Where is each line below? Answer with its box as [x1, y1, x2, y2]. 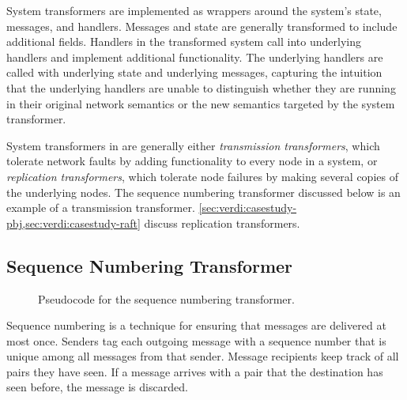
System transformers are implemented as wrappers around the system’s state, [6, 2, 382, 18]
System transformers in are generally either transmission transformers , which [6, 137, 380, 153]
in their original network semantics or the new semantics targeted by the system [6, 95, 395, 111]
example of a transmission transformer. [6, 199, 195, 216]
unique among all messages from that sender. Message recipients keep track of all [6, 348, 399, 364]
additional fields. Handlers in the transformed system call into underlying [6, 33, 361, 50]
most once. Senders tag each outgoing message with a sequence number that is [6, 332, 386, 349]
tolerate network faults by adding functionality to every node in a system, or [6, 153, 378, 169]
